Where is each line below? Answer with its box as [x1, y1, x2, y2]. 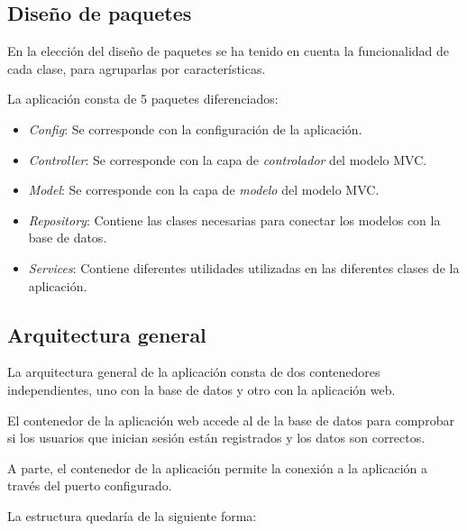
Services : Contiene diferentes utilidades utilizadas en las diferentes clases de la [28, 258, 460, 277]
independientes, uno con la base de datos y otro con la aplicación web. [7, 380, 396, 398]
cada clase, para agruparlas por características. [7, 59, 266, 78]
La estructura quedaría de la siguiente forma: [7, 506, 257, 525]
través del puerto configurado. [7, 476, 172, 495]
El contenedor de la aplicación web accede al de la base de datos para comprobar [7, 410, 454, 429]
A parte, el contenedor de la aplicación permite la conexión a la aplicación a [7, 458, 427, 477]
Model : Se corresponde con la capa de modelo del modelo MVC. [28, 180, 380, 199]
